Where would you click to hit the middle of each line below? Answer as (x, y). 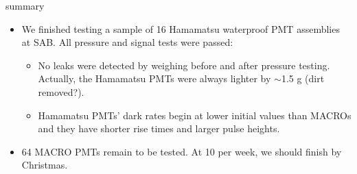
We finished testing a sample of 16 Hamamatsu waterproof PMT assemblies (181, 28)
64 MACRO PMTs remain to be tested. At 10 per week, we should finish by (182, 151)
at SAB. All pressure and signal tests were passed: (127, 42)
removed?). (61, 91)
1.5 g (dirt (303, 78)
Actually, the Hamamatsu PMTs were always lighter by (154, 78)
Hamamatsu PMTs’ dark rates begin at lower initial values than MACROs (195, 115)
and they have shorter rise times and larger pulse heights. (159, 128)
